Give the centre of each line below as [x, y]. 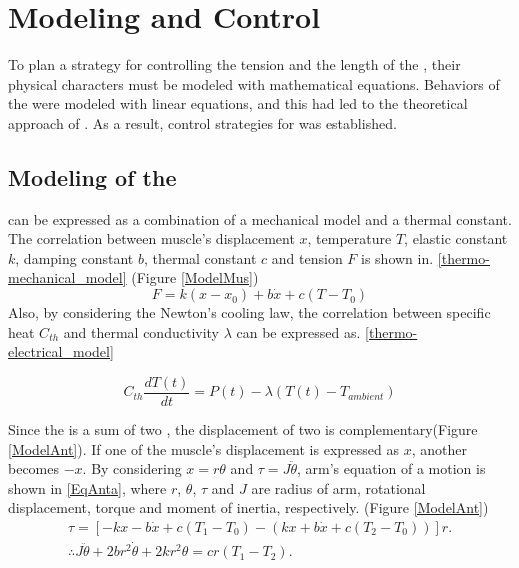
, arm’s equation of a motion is [391, 468]
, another [439, 448]
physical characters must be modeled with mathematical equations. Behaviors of [254, 83]
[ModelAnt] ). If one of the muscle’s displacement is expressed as [203, 448]
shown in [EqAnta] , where [87, 487]
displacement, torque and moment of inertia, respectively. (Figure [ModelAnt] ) [248, 507]
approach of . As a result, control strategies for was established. [202, 122]
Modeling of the [92, 176]
